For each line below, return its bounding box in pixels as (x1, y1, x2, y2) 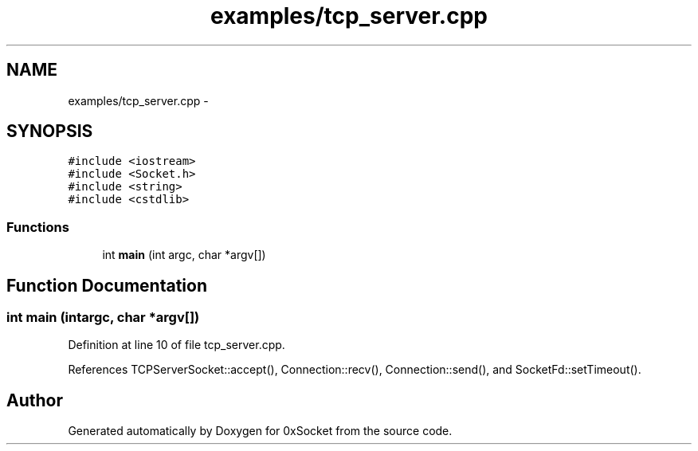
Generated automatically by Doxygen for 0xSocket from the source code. (68, 424, 453, 438)
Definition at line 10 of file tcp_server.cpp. (68, 338, 285, 352)
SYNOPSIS (6, 121, 93, 142)
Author (6, 390, 63, 410)
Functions (6, 218, 69, 235)
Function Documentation (6, 275, 207, 296)
